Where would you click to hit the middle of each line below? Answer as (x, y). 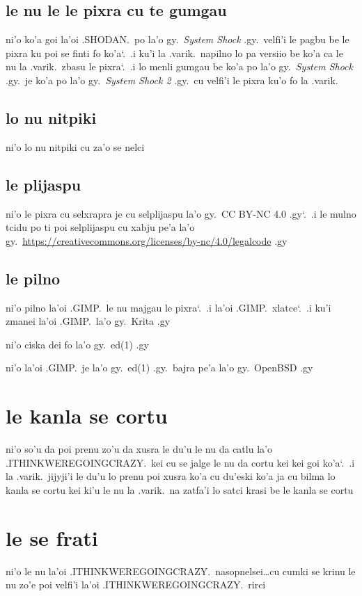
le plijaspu (44, 184)
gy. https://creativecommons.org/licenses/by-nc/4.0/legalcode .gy (147, 240)
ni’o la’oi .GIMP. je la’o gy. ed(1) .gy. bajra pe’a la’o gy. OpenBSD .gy (159, 368)
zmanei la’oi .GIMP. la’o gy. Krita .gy (88, 321)
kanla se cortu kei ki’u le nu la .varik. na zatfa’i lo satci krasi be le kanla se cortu (180, 489)
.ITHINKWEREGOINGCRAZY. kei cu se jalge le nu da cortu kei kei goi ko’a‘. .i (180, 462)
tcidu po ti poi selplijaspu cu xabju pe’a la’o (100, 227)
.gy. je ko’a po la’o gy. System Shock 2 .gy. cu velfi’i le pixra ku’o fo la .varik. (172, 80)
